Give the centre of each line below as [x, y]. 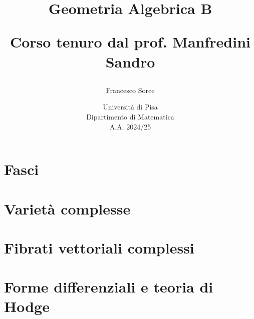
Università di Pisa [130, 107]
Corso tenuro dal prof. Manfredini [130, 42]
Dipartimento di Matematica [130, 116]
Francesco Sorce [130, 90]
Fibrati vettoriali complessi [99, 247]
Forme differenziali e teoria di [109, 287]
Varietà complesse [67, 208]
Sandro [130, 61]
